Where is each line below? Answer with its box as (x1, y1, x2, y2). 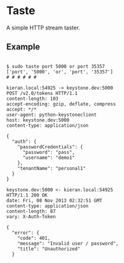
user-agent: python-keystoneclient (6, 112, 97, 118)
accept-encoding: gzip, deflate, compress (6, 101, 116, 107)
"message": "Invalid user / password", (17, 240, 119, 246)
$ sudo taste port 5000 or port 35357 (6, 63, 105, 69)
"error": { (12, 229, 40, 236)
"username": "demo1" (22, 154, 75, 161)
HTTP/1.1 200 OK (6, 192, 48, 198)
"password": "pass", (22, 149, 75, 155)
